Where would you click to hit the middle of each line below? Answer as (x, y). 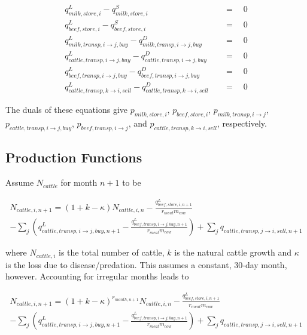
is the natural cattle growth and (233, 252)
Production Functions (74, 157)
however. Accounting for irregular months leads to (97, 276)
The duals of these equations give (66, 110)
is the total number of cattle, (111, 252)
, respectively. (242, 123)
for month (79, 182)
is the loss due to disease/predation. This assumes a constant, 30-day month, (146, 264)
